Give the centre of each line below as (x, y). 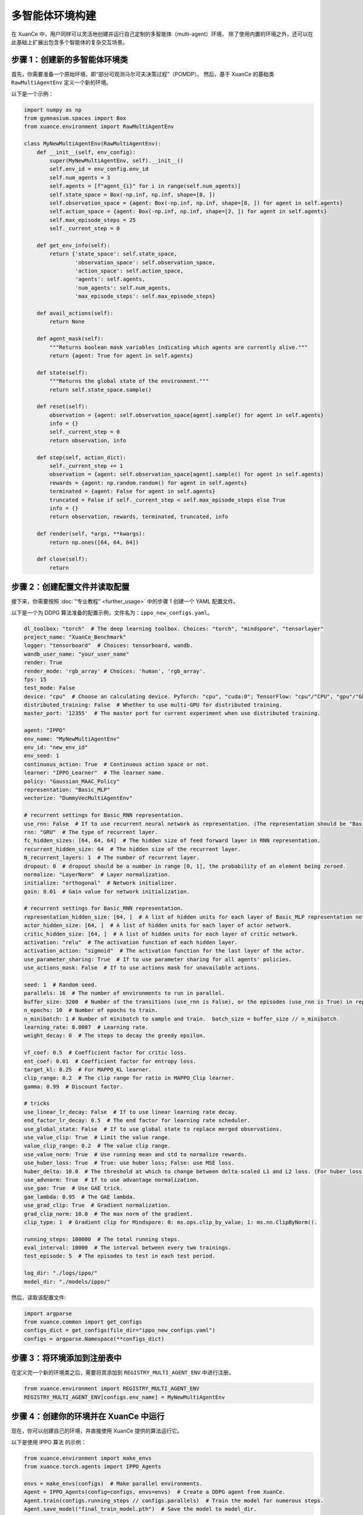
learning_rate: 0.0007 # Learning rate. (86, 1027)
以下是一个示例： (32, 93)
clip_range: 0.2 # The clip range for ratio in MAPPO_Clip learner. (129, 1078)
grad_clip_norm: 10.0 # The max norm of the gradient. (109, 1214)
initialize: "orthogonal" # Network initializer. (101, 883)
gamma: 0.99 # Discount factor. (74, 1087)
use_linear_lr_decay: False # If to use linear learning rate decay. (131, 1112)
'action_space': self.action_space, (129, 271)
